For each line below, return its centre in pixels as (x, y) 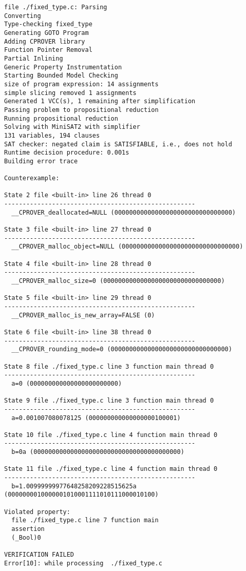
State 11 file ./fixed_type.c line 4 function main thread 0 (111, 469)
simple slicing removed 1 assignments (70, 93)
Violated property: (37, 512)
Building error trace (41, 161)
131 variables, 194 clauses (52, 135)
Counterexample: (32, 178)
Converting (23, 16)
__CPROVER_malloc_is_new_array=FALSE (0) (83, 315)
